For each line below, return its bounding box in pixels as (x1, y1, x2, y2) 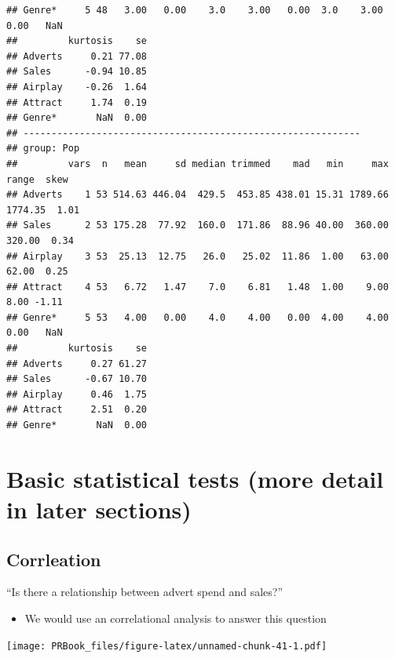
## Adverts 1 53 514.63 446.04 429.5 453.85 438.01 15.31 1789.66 (6, 189, 389, 201)
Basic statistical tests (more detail (6, 462, 384, 494)
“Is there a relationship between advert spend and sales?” (6, 583, 283, 600)
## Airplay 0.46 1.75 (6, 388, 147, 400)
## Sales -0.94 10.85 (6, 66, 147, 78)
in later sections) (6, 493, 192, 525)
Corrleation (6, 547, 101, 571)
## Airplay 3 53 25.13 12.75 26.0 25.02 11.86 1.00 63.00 (6, 250, 389, 262)
